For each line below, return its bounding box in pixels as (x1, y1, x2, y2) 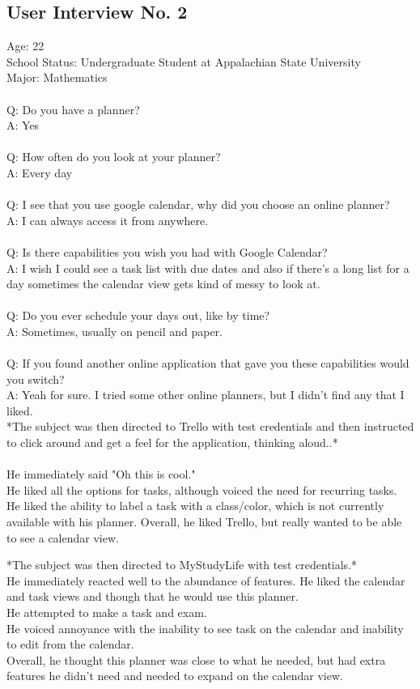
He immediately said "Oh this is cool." (6, 466, 196, 483)
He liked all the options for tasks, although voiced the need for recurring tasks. (6, 481, 397, 498)
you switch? (6, 370, 65, 387)
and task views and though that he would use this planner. (6, 588, 299, 605)
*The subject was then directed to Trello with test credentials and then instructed (6, 418, 414, 435)
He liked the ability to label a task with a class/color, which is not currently (6, 497, 384, 514)
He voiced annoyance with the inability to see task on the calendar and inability (6, 619, 404, 636)
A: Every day (6, 164, 73, 181)
